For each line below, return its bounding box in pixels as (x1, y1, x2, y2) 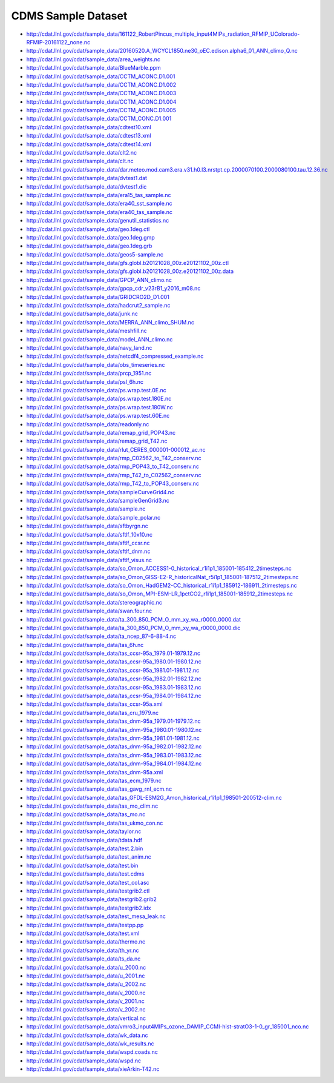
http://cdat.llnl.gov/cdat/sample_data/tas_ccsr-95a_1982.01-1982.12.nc (26, 675, 202, 682)
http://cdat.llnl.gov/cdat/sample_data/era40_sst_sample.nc (26, 200, 172, 207)
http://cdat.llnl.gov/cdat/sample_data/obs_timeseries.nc (26, 361, 165, 368)
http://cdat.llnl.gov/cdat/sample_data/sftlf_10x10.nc (26, 531, 153, 538)
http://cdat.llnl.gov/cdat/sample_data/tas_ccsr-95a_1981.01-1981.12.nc (26, 666, 200, 674)
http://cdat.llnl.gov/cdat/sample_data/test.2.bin (26, 845, 143, 852)
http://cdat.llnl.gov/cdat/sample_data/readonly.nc (26, 420, 149, 428)
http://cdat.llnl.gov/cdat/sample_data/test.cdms (26, 870, 145, 877)
